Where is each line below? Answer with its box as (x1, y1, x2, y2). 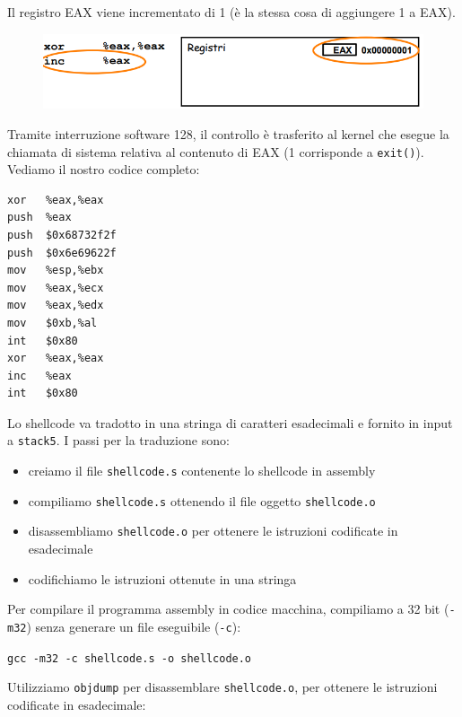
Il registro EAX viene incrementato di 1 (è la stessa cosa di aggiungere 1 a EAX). (7, 3, 456, 21)
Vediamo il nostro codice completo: (7, 160, 200, 179)
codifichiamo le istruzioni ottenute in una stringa (28, 569, 297, 588)
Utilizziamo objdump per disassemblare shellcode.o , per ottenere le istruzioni (7, 678, 438, 696)
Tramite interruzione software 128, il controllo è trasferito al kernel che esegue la (7, 124, 449, 143)
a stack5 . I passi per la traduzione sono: (7, 431, 230, 450)
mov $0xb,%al (7, 316, 98, 329)
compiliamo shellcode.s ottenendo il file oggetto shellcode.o (28, 491, 376, 510)
